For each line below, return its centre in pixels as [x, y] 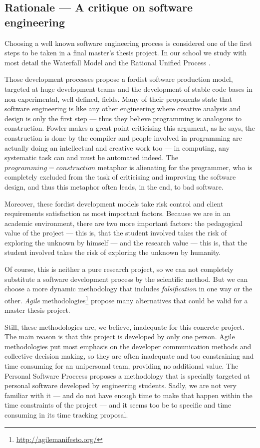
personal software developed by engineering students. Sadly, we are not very [121, 385]
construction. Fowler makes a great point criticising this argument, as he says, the [130, 128]
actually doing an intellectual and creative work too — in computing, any [117, 147]
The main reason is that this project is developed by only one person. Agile [120, 336]
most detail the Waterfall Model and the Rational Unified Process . [108, 62]
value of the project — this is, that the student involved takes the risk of [116, 233]
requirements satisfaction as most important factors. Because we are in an [118, 213]
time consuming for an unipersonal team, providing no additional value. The [122, 366]
